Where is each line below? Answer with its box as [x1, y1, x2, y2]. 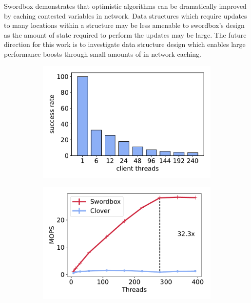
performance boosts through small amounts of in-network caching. [4, 48, 201, 59]
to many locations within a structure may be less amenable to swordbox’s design [4, 20, 245, 30]
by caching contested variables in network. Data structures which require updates [4, 10, 247, 21]
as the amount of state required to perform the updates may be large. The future [4, 29, 247, 40]
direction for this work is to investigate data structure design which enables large [4, 39, 246, 49]
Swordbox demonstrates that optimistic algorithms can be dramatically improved [4, 1, 247, 11]
